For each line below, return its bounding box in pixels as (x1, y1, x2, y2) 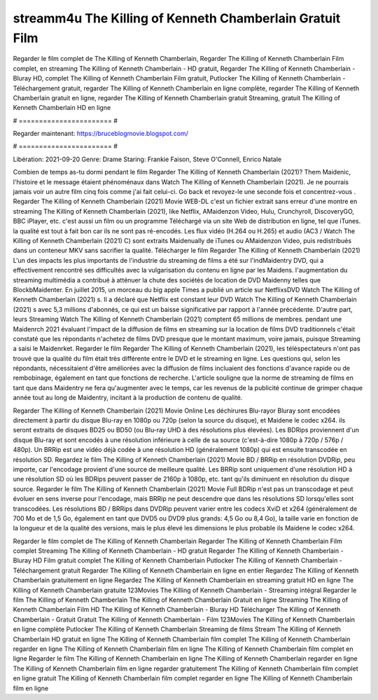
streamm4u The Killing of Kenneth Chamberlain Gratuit (13, 11, 341, 26)
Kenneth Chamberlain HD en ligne (13, 104, 111, 112)
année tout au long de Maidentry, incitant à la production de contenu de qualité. (13, 393, 243, 402)
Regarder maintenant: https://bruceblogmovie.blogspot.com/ (13, 130, 188, 138)
